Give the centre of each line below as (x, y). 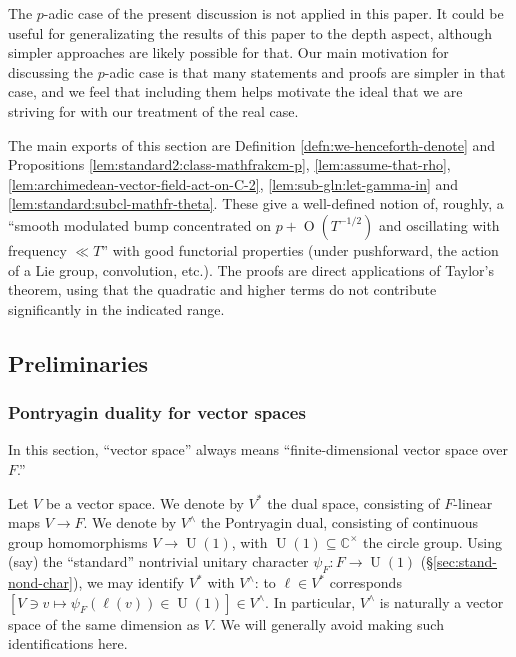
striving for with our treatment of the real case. (153, 110)
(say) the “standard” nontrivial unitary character (158, 561)
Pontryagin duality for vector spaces (157, 412)
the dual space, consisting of (353, 502)
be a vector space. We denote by (144, 502)
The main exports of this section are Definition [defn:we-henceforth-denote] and (252, 144)
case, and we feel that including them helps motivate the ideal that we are (235, 91)
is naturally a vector (441, 601)
